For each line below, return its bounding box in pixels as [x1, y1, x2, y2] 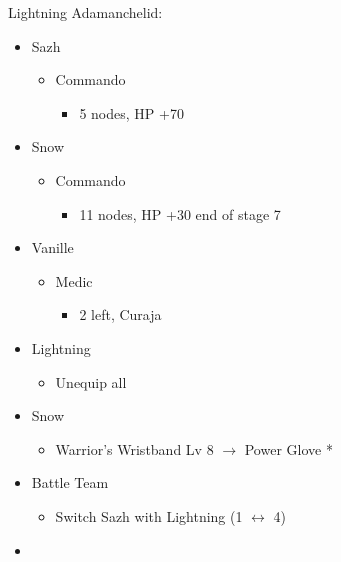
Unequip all [55, 371, 127, 392]
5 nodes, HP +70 [79, 102, 184, 123]
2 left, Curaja [79, 304, 162, 325]
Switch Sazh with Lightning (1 [55, 505, 243, 526]
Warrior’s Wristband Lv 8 [55, 438, 214, 459]
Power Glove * [244, 438, 333, 459]
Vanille [31, 237, 74, 258]
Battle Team [31, 472, 109, 493]
